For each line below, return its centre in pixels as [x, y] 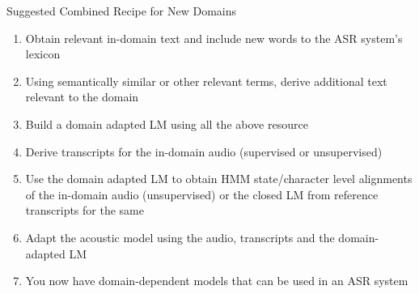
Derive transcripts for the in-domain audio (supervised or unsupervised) [204, 151]
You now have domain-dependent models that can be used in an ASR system [217, 281]
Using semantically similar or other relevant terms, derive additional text [206, 81]
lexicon [43, 54]
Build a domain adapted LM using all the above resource [167, 124]
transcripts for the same [85, 210]
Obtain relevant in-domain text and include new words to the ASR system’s [214, 38]
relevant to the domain [82, 97]
